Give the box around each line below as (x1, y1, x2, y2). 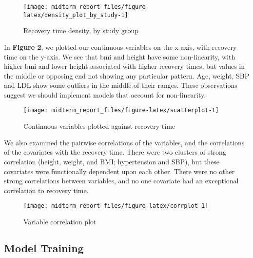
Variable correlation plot (23, 216, 97, 226)
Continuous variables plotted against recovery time (23, 121, 175, 131)
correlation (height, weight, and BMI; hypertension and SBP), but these (4, 156, 219, 166)
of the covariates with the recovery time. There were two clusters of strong (4, 147, 226, 157)
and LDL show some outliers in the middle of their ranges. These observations (4, 80, 237, 90)
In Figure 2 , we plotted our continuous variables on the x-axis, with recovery (4, 41, 237, 52)
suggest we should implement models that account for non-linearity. (4, 89, 206, 99)
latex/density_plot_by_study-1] (23, 11, 128, 19)
